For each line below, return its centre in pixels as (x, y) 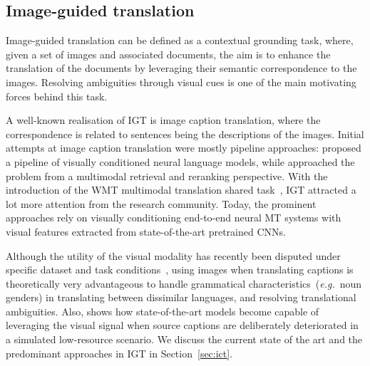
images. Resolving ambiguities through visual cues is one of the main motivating (181, 82)
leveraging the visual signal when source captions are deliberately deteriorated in (182, 325)
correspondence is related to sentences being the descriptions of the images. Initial (185, 134)
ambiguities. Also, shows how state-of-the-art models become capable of (163, 311)
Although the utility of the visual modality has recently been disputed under (173, 255)
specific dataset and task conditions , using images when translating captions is (180, 270)
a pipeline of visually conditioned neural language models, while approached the (180, 161)
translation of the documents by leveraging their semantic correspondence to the (181, 68)
